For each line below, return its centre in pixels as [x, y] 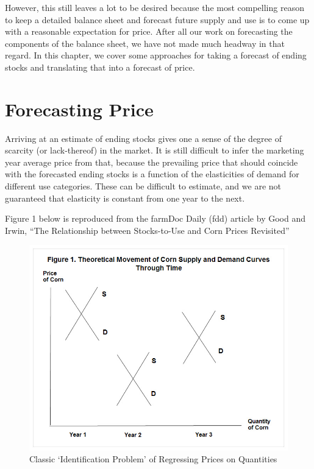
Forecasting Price [79, 109]
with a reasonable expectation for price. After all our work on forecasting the [149, 31]
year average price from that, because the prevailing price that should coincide [152, 162]
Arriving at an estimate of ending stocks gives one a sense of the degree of [143, 138]
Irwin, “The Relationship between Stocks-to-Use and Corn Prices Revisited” [147, 230]
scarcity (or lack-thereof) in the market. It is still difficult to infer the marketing [155, 150]
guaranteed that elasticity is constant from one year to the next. [125, 198]
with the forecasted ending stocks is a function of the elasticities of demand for [152, 174]
